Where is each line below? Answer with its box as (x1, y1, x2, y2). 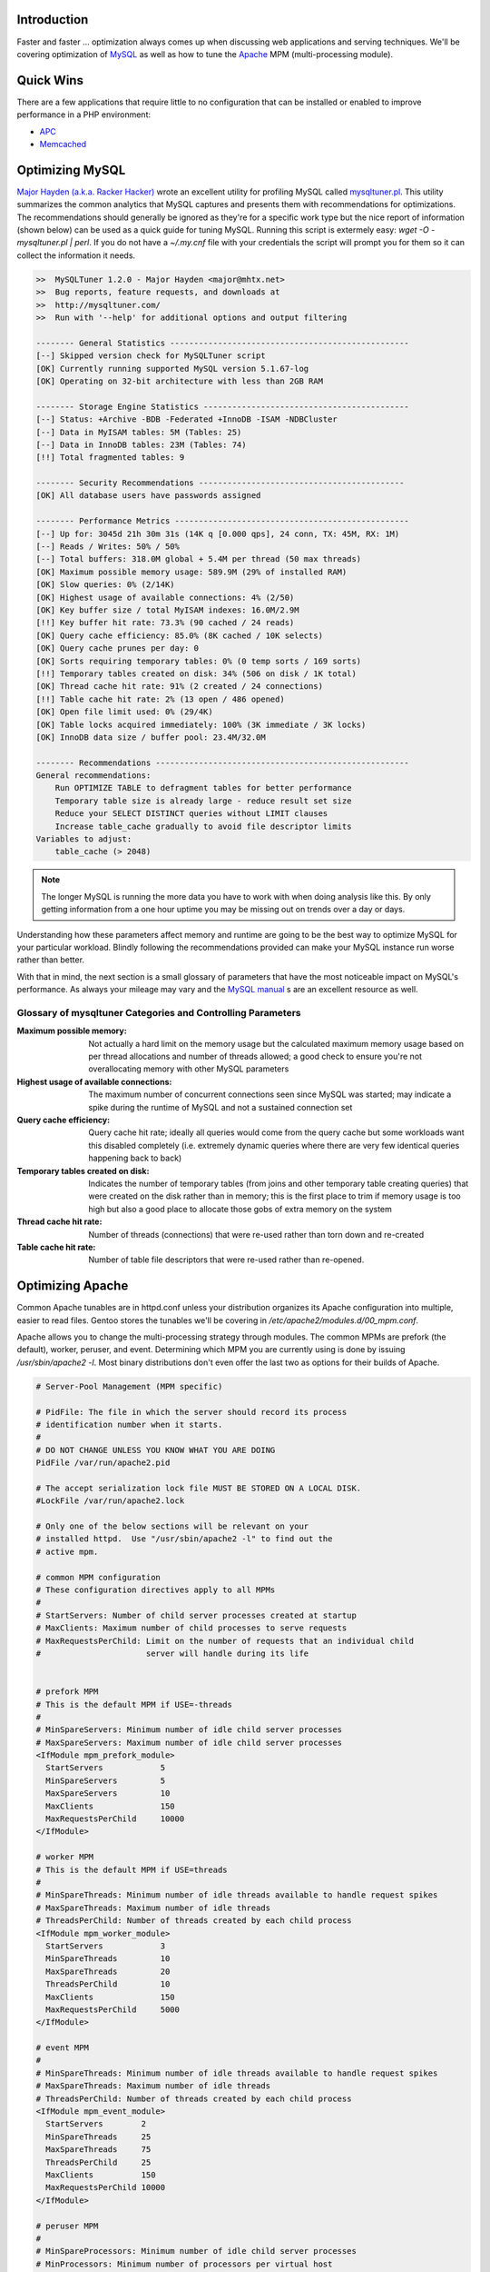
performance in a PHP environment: (16, 109, 152, 120)
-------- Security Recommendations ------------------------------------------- (35, 478, 405, 488)
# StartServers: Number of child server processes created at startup (35, 1609, 358, 1620)
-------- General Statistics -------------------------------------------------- (35, 337, 410, 348)
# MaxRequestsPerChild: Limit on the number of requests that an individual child (35, 1636, 415, 1646)
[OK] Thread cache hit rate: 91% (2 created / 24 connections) (35, 682, 324, 692)
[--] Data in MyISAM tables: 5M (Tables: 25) (35, 427, 242, 437)
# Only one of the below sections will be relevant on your (35, 1521, 309, 1531)
